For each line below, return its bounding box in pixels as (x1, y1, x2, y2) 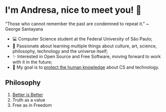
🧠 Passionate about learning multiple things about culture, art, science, (12, 43, 157, 49)
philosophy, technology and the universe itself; (12, 48, 108, 54)
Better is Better (12, 91, 44, 98)
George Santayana (5, 26, 43, 32)
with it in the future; (12, 59, 53, 65)
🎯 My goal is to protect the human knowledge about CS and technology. (12, 64, 160, 70)
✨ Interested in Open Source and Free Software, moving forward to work (12, 53, 161, 59)
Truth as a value (12, 97, 46, 103)
